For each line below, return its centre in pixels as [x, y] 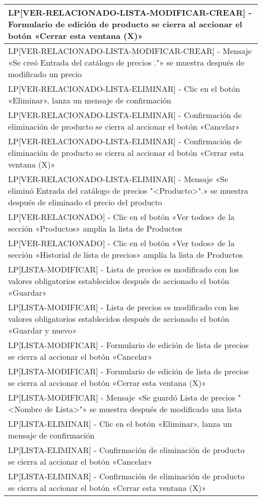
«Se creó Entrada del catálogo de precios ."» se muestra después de [126, 62]
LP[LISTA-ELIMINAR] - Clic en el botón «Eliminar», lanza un [120, 424]
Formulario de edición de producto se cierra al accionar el [125, 24]
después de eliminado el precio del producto [85, 202]
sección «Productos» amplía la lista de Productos [95, 228]
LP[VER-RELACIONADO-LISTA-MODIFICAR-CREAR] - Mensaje [130, 51]
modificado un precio [45, 74]
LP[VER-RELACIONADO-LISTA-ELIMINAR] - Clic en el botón [124, 89]
